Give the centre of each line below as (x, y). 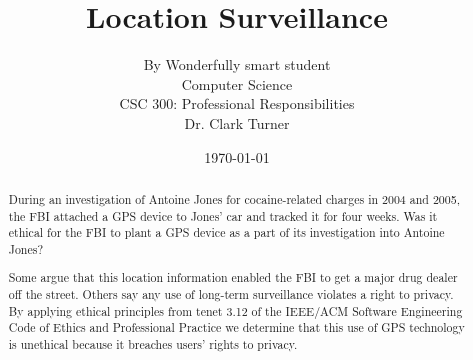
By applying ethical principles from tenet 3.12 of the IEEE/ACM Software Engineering (235, 310)
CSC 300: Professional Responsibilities (237, 103)
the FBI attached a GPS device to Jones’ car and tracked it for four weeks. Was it (223, 215)
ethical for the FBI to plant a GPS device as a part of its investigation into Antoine (226, 232)
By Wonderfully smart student (237, 64)
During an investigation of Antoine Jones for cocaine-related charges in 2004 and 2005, (234, 198)
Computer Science (237, 83)
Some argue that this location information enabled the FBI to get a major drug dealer (233, 277)
